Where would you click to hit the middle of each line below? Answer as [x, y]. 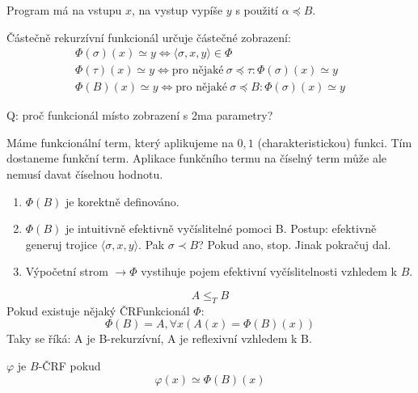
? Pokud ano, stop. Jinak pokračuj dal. [295, 244]
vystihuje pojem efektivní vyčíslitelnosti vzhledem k [269, 271]
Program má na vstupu [64, 10]
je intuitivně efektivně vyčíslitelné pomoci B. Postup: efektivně [221, 228]
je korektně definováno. [122, 201]
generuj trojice [61, 244]
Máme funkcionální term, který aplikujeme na [120, 142]
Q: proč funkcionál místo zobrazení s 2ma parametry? [140, 115]
